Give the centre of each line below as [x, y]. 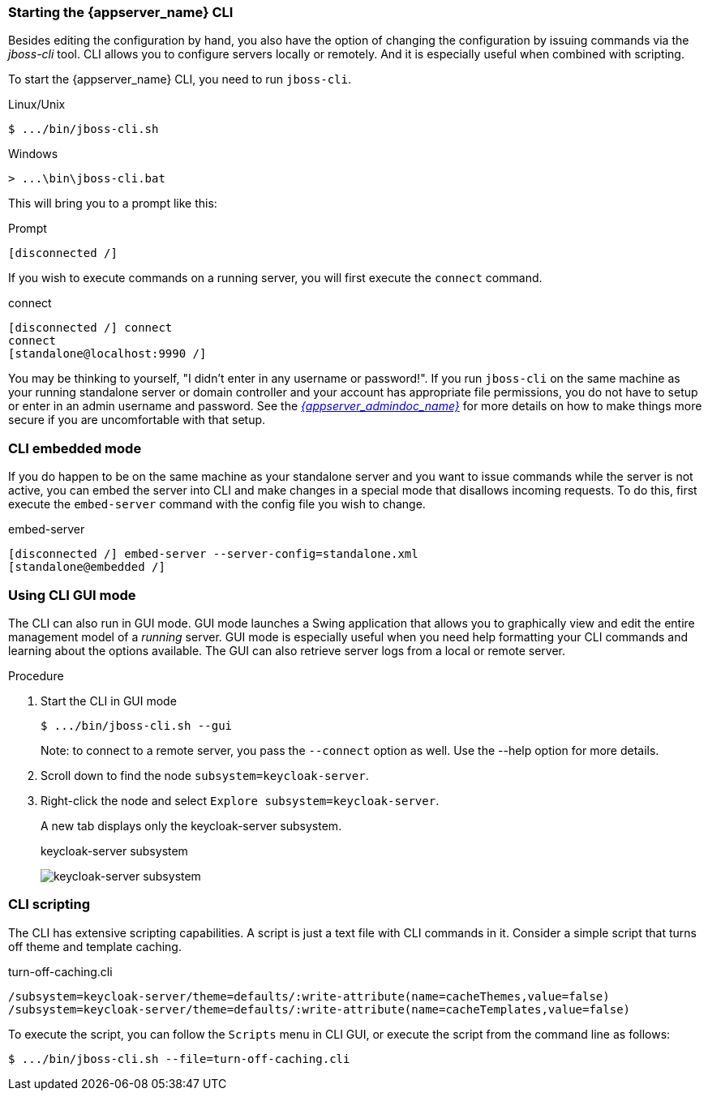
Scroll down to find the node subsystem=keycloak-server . [205, 775]
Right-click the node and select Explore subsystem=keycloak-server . [240, 800]
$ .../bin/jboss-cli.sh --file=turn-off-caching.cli [179, 1058]
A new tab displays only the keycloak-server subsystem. [191, 825]
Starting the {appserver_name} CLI [121, 12]
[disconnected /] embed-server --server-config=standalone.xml [213, 554]
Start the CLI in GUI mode [109, 701]
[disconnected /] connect [90, 328]
